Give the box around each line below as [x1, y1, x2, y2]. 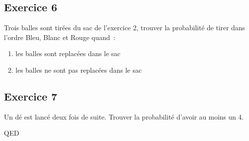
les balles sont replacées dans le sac [15, 48, 121, 59]
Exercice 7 [4, 88, 57, 103]
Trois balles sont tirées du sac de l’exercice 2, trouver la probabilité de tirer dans [4, 22, 245, 33]
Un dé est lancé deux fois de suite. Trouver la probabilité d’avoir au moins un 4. [4, 111, 244, 121]
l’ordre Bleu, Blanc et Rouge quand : [4, 32, 116, 42]
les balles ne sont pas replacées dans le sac [15, 64, 142, 75]
